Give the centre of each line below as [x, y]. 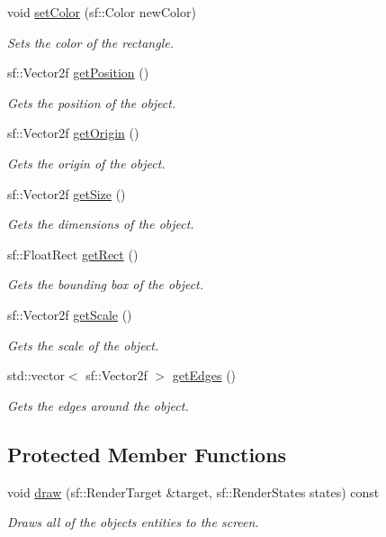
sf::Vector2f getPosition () [78, 73]
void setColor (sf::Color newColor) [102, 12]
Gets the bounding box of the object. [106, 284]
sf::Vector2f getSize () [67, 193]
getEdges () [204, 375]
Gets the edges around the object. [98, 405]
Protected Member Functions [147, 454]
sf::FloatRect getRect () [73, 254]
